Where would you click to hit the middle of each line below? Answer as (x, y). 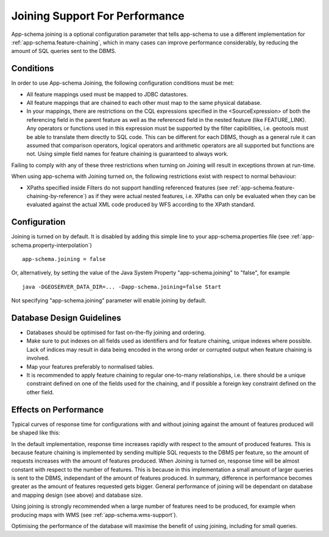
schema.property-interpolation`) (52, 245)
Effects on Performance (57, 409)
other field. (40, 392)
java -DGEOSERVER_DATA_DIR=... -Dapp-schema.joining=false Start (122, 287)
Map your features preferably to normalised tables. (90, 366)
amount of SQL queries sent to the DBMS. (64, 51)
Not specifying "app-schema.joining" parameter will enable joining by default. (109, 301)
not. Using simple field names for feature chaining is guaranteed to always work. (127, 154)
